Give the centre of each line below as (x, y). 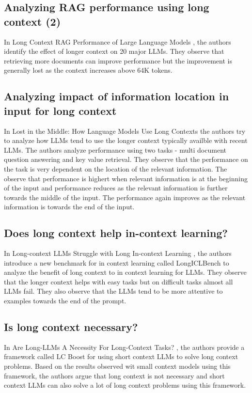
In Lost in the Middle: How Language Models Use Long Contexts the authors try (125, 131)
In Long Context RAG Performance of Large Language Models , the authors (118, 41)
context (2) (32, 21)
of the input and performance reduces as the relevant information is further (116, 188)
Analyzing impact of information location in (117, 96)
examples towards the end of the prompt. (65, 301)
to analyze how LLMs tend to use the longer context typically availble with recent (126, 140)
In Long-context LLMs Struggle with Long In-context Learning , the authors (118, 253)
